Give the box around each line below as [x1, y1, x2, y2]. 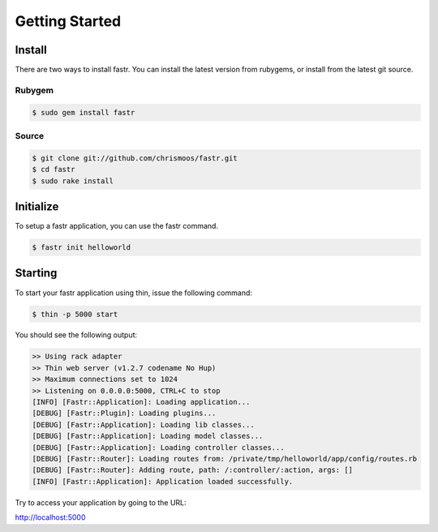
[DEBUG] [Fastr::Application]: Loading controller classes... [32, 443, 285, 452]
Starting [15, 266, 58, 280]
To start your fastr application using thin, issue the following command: [15, 288, 253, 298]
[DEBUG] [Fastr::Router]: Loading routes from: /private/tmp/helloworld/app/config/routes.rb [32, 454, 418, 463]
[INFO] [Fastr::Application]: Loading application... [32, 397, 251, 407]
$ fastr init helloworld [32, 243, 131, 252]
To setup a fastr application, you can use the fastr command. [15, 221, 219, 231]
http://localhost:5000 [15, 513, 86, 522]
